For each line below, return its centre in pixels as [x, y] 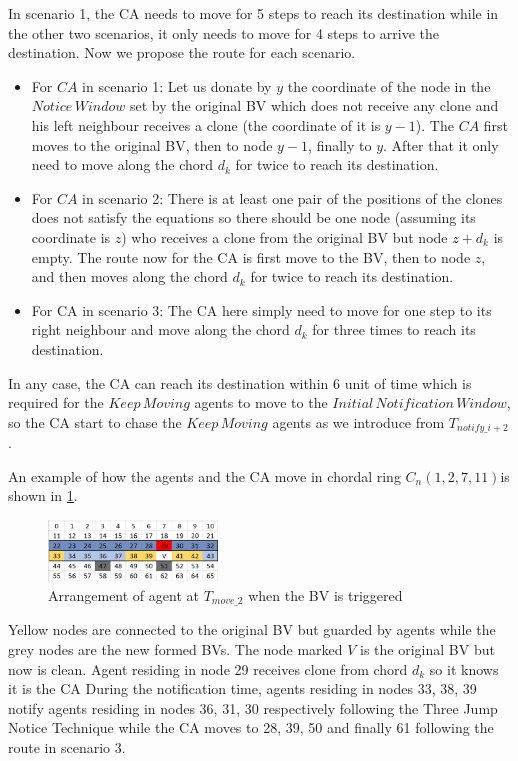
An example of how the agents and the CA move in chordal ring [204, 475]
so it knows [464, 668]
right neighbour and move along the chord [160, 329]
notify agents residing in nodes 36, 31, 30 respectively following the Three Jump [253, 707]
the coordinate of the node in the [389, 85]
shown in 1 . [43, 495]
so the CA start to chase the [95, 421]
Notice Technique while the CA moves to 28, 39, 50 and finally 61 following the [251, 727]
